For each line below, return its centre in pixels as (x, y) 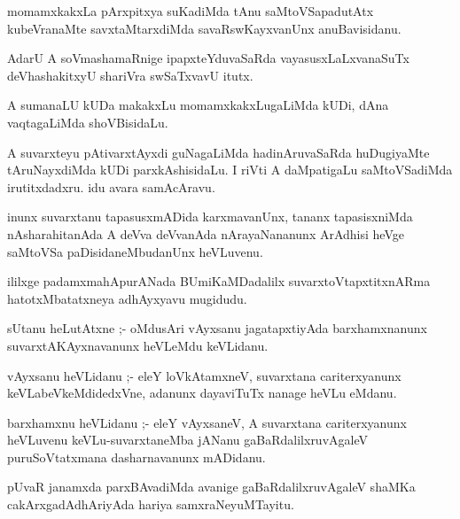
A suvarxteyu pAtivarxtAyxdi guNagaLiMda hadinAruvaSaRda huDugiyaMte (218, 152)
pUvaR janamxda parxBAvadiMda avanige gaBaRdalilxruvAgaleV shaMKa (211, 487)
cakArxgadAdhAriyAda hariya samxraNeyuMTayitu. (151, 504)
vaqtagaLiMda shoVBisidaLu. (88, 122)
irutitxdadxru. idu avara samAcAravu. (111, 186)
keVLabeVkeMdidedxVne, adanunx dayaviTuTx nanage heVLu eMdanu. (202, 393)
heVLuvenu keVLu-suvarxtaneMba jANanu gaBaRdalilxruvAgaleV (187, 440)
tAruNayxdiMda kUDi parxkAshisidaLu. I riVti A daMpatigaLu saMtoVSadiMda (230, 170)
